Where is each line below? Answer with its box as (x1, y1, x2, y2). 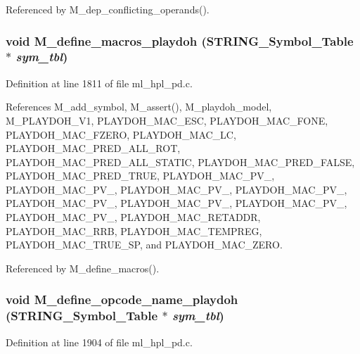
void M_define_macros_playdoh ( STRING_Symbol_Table (6, 32, 354, 49)
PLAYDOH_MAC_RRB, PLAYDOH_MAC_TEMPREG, (6, 223, 262, 238)
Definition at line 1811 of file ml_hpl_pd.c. (6, 75, 193, 90)
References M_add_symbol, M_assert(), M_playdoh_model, (6, 99, 272, 114)
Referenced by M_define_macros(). (6, 260, 160, 275)
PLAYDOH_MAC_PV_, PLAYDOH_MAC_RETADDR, (6, 210, 261, 225)
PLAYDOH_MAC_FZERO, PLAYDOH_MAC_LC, (6, 127, 236, 141)
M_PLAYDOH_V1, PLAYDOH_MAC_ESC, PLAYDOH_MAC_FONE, (6, 113, 328, 127)
